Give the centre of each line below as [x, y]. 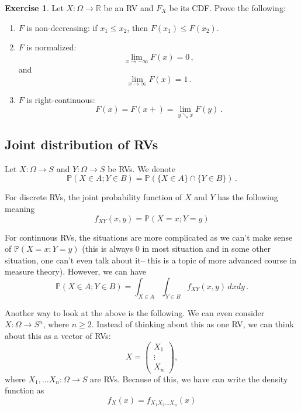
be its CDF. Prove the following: [227, 8]
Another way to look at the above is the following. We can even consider [135, 312]
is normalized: [51, 47]
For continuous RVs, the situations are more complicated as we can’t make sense [149, 237]
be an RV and [129, 8]
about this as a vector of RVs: [58, 335]
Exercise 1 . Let [34, 8]
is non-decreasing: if [62, 27]
